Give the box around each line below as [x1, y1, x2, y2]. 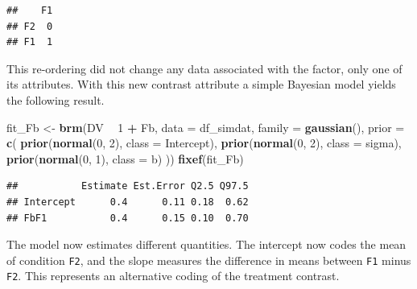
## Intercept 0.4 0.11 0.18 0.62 [6, 196, 249, 208]
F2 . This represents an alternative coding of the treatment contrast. [6, 267, 340, 284]
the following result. [6, 91, 105, 108]
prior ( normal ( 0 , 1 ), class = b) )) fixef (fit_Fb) [6, 150, 244, 167]
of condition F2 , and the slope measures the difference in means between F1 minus [6, 251, 411, 268]
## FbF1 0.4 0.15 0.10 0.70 [6, 212, 249, 224]
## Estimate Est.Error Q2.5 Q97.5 [6, 180, 249, 192]
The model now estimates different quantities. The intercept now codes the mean [6, 236, 407, 253]
